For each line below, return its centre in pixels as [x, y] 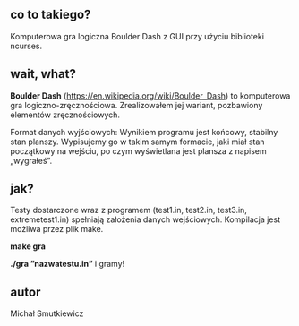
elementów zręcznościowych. [65, 115]
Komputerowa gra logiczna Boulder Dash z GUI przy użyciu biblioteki [137, 36]
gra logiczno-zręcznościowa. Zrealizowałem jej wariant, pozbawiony [137, 105]
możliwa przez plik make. [57, 229]
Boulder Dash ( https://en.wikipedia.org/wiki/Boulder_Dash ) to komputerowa [150, 95]
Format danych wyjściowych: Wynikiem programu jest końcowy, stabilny [144, 132]
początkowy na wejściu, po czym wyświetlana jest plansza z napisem [138, 150]
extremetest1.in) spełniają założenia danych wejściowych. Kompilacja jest [145, 219]
